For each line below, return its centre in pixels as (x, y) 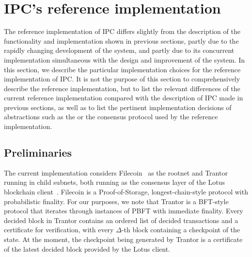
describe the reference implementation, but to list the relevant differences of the (122, 88)
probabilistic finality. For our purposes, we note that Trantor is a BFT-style (116, 201)
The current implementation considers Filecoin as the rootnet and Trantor (116, 172)
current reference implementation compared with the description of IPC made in (124, 98)
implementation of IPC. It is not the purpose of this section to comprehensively (122, 79)
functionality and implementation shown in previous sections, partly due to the (121, 40)
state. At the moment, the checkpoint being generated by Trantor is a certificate (123, 239)
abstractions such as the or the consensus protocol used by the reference (111, 117)
